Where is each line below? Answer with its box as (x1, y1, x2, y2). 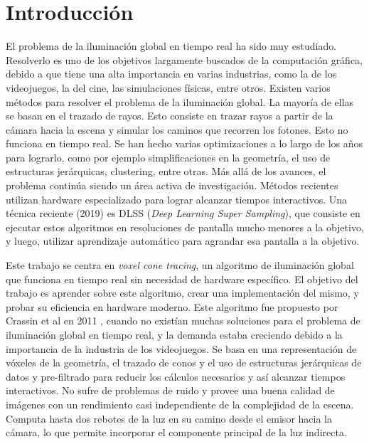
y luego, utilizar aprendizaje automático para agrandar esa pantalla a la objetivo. (6, 233, 360, 248)
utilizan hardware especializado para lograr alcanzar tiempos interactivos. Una (6, 191, 348, 206)
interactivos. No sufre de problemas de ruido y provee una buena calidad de (6, 383, 335, 398)
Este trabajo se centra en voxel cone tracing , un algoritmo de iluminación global (6, 258, 354, 273)
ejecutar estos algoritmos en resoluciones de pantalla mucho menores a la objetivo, (6, 219, 364, 234)
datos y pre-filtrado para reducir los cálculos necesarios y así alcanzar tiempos (6, 369, 346, 384)
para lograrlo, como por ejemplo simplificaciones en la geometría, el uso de (6, 149, 331, 164)
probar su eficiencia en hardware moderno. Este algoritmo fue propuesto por (6, 299, 338, 314)
